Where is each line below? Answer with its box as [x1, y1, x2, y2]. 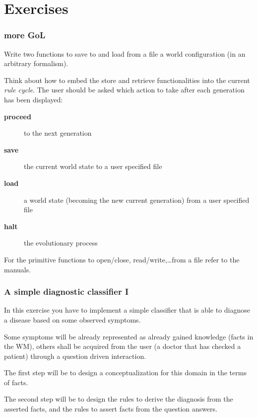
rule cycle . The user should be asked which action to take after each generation [4, 84, 245, 95]
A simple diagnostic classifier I [4, 285, 129, 298]
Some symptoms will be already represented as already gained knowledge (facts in [4, 331, 254, 341]
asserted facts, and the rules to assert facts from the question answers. [4, 404, 217, 414]
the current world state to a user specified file [24, 161, 162, 171]
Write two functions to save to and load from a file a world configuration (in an [4, 48, 246, 59]
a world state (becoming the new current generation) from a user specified [24, 194, 250, 205]
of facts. [4, 377, 28, 387]
